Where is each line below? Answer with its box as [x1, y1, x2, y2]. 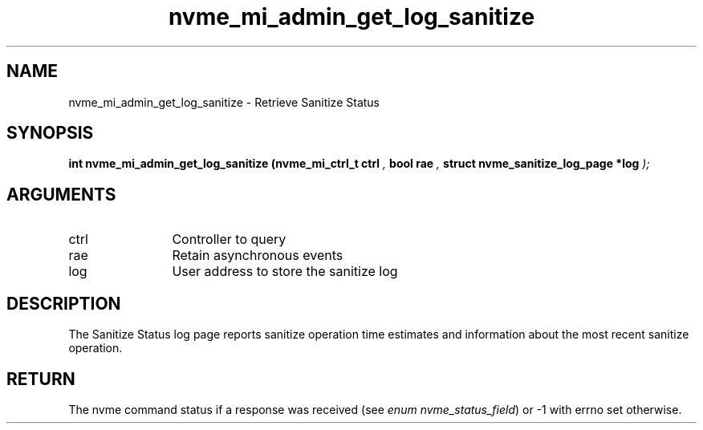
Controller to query [172, 231, 286, 248]
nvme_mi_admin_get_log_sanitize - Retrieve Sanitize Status [68, 95, 380, 109]
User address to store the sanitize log [172, 263, 398, 280]
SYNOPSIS [6, 123, 94, 144]
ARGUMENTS [6, 184, 116, 205]
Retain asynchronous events [172, 247, 343, 264]
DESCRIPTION [6, 293, 121, 314]
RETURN [6, 368, 75, 389]
